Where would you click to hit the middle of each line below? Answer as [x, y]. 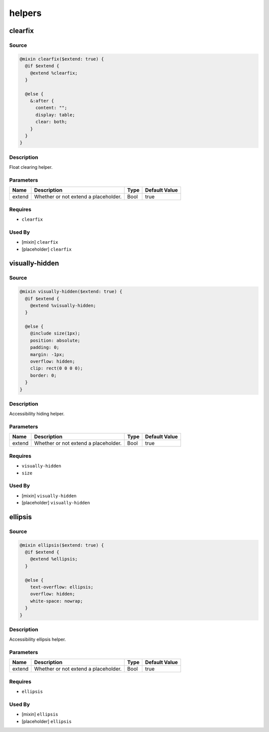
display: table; [55, 115]
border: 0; [43, 375]
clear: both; [51, 122]
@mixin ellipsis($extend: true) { [62, 545]
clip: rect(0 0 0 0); [57, 368]
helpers [25, 13]
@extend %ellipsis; [54, 559]
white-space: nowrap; [57, 601]
